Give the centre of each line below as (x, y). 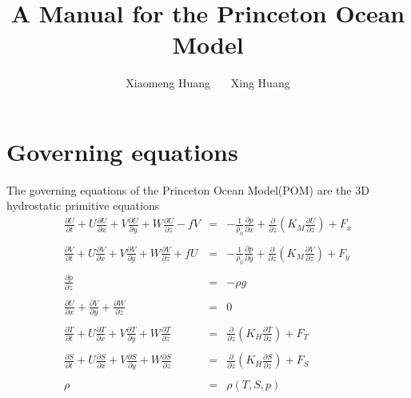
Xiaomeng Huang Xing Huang (208, 83)
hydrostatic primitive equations (83, 205)
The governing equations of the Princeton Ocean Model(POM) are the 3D (188, 189)
